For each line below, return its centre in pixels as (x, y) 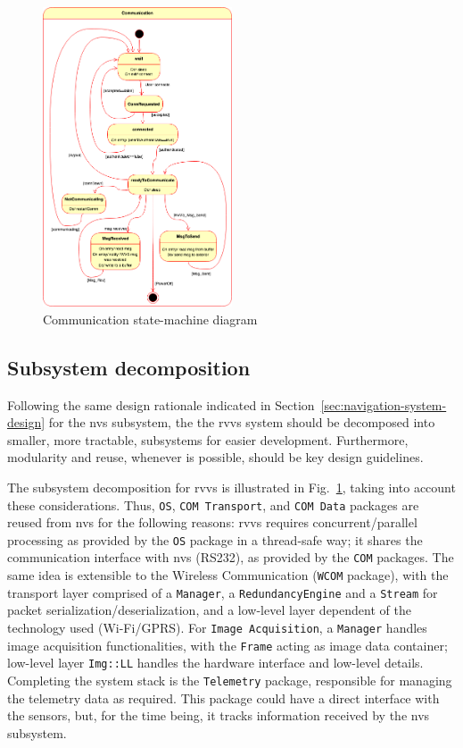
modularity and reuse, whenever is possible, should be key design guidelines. (215, 457)
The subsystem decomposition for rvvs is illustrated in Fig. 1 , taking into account (231, 487)
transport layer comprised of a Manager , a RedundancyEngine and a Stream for (223, 592)
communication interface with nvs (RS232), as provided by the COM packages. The (231, 557)
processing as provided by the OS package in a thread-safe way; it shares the (215, 539)
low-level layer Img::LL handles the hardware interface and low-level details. (215, 663)
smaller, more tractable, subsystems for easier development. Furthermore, (208, 439)
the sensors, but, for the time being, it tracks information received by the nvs (219, 715)
